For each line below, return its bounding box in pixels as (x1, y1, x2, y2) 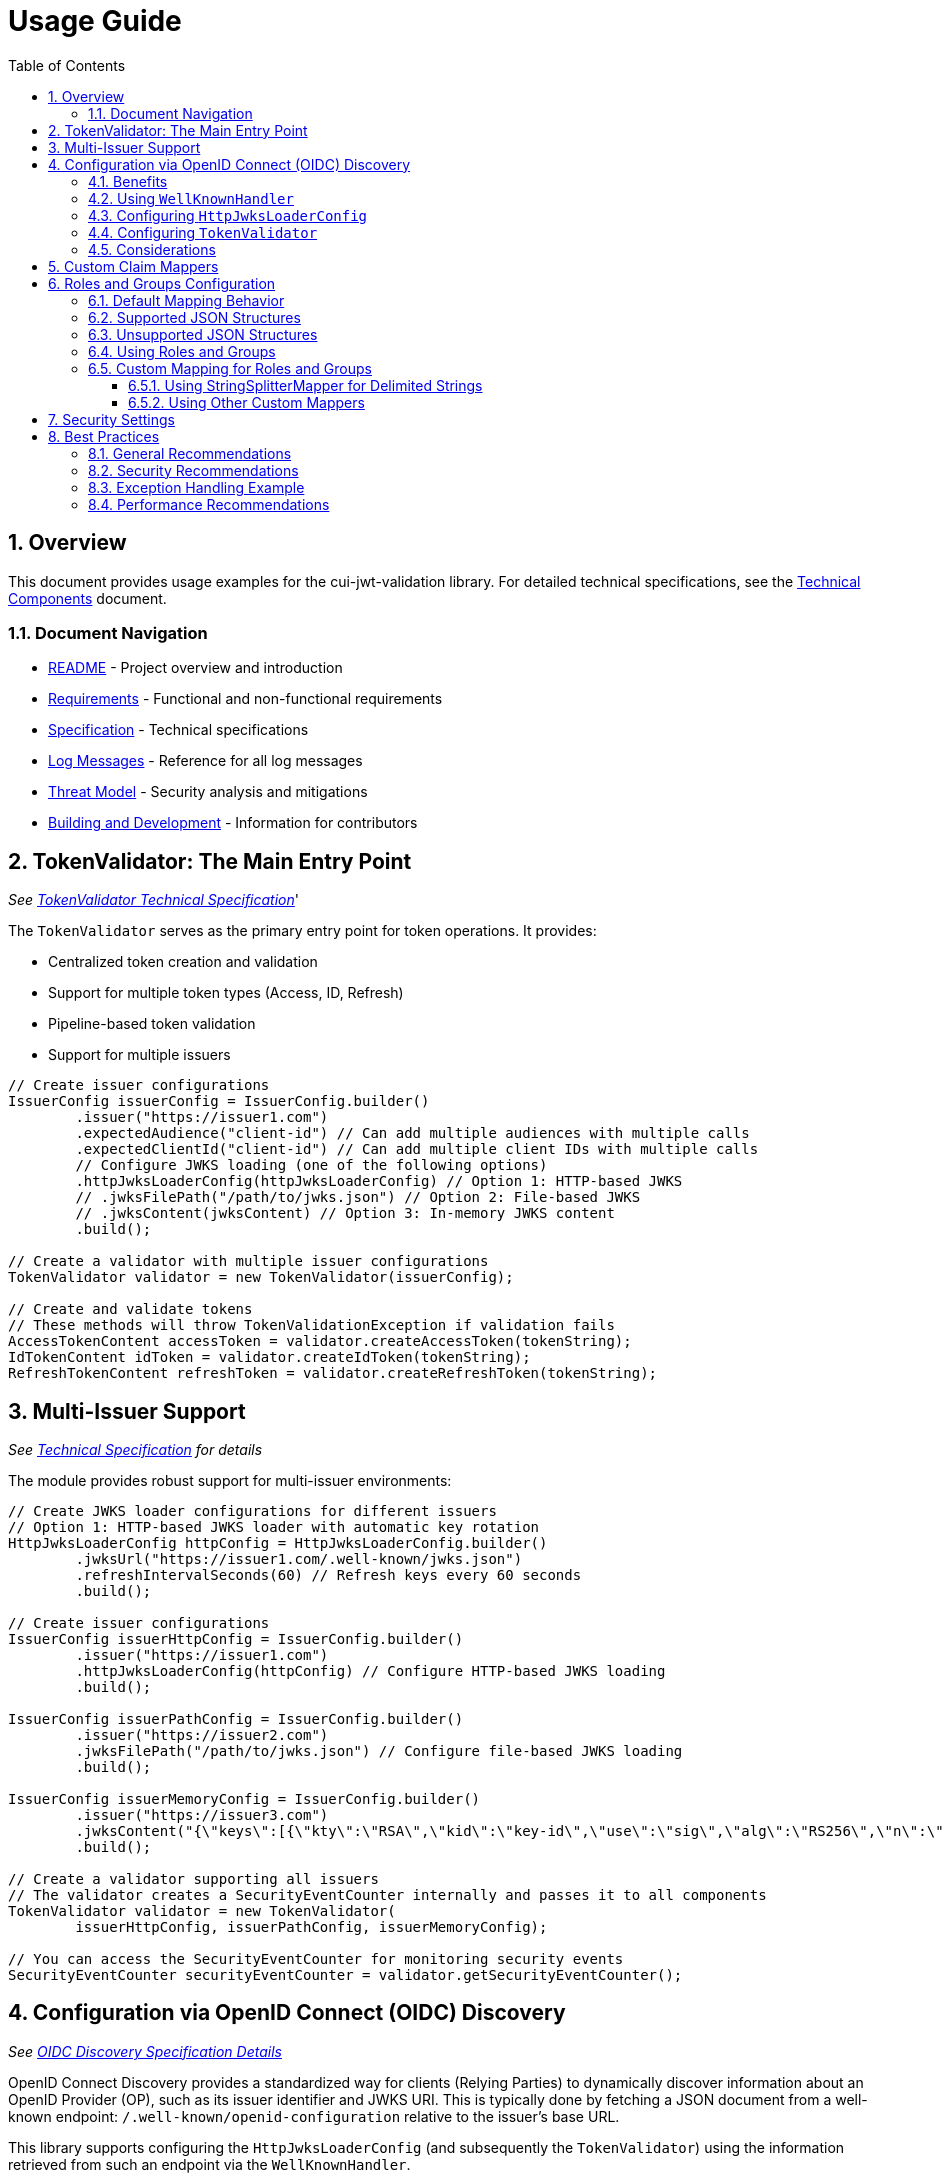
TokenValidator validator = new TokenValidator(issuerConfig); (8, 1269, 514, 1286)
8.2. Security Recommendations (88, 461, 299, 479)
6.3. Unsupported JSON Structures (88, 325, 318, 343)
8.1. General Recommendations (88, 444, 292, 462)
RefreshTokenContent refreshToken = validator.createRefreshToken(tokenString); (8, 1365, 658, 1382)
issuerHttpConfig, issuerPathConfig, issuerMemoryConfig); (75, 1919, 548, 1936)
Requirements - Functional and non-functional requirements (48, 690, 443, 708)
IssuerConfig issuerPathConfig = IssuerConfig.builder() (8, 1711, 464, 1728)
